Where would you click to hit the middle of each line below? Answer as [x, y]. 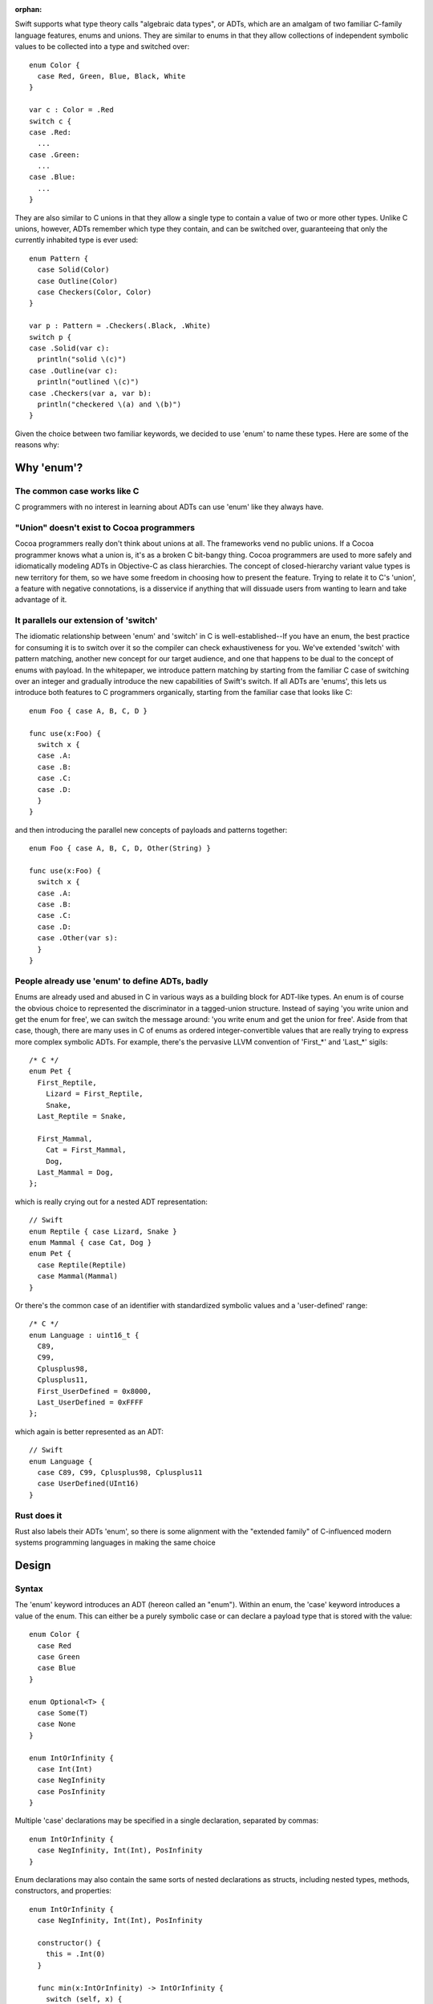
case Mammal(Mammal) [78, 1276]
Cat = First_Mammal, [86, 1150]
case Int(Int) [65, 1769]
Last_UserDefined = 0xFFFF [90, 1402]
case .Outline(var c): [74, 370]
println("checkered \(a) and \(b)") [109, 404]
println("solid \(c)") [82, 360]
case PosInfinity [71, 1791]
